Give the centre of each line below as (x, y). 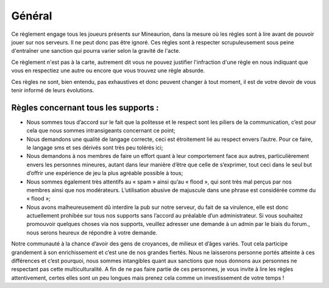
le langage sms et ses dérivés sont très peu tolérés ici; (95, 147)
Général (32, 16)
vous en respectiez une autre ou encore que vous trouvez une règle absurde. (108, 70)
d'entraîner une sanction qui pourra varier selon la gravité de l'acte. (96, 51)
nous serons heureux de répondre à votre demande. (92, 232)
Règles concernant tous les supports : (85, 107)
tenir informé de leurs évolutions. (53, 90)
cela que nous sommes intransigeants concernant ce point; (101, 131)
